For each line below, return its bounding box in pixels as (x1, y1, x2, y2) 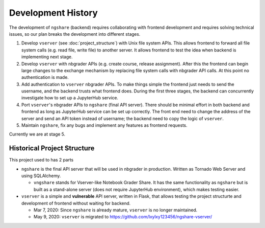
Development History (9, 7, 98, 18)
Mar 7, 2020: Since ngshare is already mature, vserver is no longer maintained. (33, 207, 198, 213)
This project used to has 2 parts (9, 157, 74, 163)
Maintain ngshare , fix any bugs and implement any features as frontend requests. (21, 122, 187, 128)
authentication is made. (21, 74, 69, 80)
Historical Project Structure (9, 144, 95, 153)
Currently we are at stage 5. (9, 131, 66, 137)
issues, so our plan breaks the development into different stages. (9, 31, 141, 37)
